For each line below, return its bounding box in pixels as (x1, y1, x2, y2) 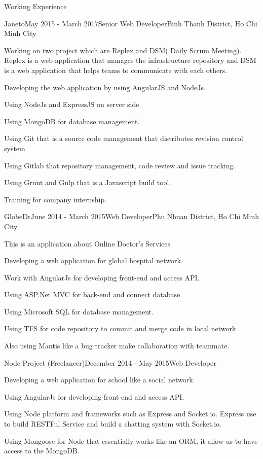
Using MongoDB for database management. (4, 116, 140, 126)
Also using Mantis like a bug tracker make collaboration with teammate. (4, 340, 230, 351)
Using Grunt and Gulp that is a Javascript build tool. (4, 177, 171, 188)
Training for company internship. (4, 194, 107, 204)
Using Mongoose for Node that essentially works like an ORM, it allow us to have (4, 435, 258, 446)
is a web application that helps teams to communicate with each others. (4, 64, 228, 75)
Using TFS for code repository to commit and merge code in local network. (4, 323, 238, 334)
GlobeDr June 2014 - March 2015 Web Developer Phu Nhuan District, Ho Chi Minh (4, 211, 259, 222)
